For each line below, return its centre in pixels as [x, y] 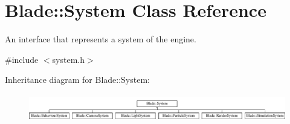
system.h [68, 59]
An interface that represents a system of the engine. [101, 39]
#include [22, 59]
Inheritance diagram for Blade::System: [77, 80]
